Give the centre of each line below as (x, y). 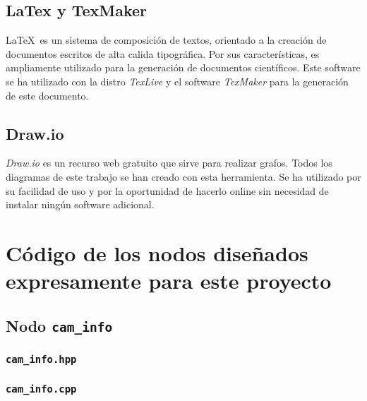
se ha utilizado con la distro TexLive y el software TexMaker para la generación (177, 81)
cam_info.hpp (41, 359)
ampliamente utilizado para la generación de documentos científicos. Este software (183, 67)
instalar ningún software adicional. (80, 204)
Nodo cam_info (59, 325)
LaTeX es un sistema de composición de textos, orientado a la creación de (166, 40)
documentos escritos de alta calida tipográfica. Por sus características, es (163, 53)
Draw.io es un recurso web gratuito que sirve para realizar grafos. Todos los (169, 163)
